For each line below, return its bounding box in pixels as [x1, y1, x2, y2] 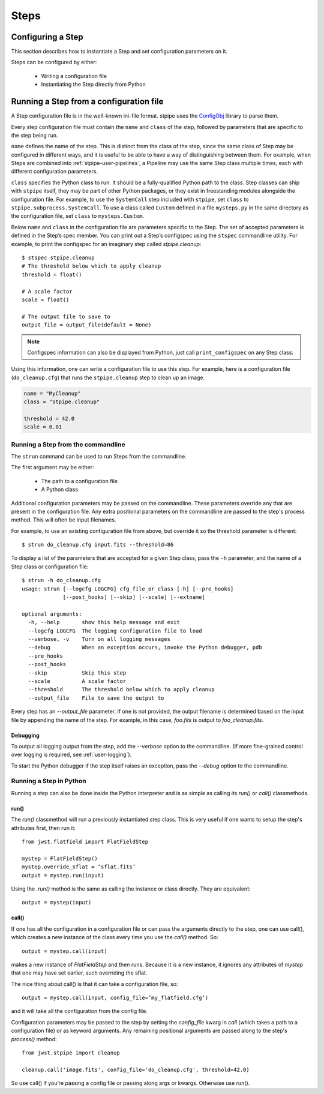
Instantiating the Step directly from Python [41, 81, 146, 88]
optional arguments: [22, 610, 82, 618]
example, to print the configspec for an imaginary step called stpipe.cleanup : [11, 240, 202, 247]
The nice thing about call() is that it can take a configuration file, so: [11, 980, 178, 987]
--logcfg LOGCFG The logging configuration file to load [28, 627, 202, 634]
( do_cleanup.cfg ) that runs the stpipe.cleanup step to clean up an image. [11, 374, 205, 381]
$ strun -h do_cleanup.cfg [22, 577, 101, 584]
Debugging [11, 732, 40, 739]
